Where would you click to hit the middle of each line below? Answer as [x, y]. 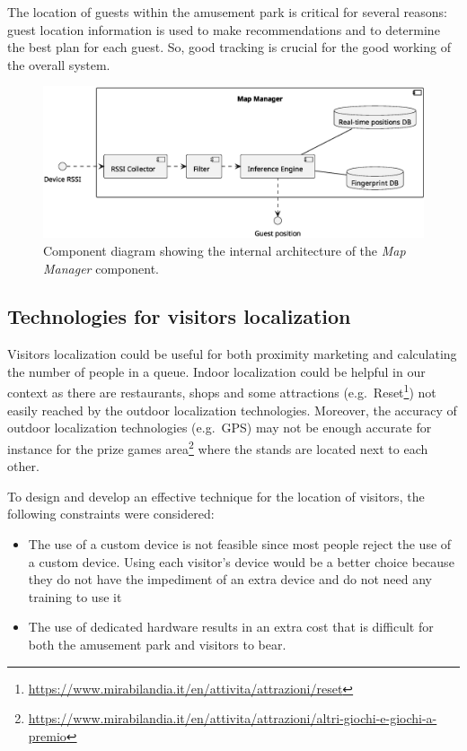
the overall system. [59, 64]
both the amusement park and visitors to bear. [157, 644]
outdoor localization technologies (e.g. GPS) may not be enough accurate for [220, 428]
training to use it [75, 596]
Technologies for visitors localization [179, 316]
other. [23, 466]
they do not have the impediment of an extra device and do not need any [230, 579]
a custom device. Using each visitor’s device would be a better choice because [241, 561]
